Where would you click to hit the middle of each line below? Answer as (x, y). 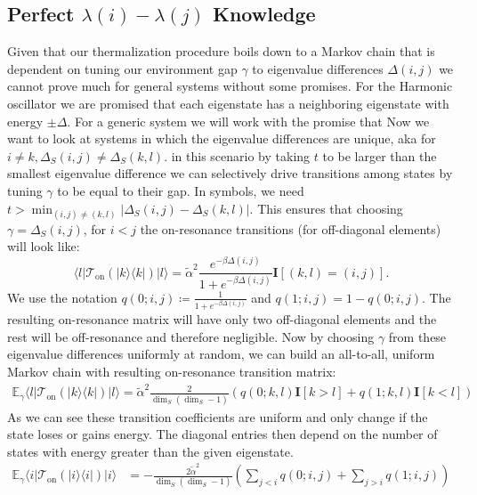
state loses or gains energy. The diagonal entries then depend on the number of (222, 434)
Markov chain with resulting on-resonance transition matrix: (172, 371)
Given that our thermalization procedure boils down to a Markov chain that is (221, 51)
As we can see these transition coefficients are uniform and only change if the (218, 416)
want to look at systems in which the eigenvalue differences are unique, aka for (222, 138)
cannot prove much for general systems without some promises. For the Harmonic (230, 86)
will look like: (44, 246)
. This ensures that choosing (326, 208)
